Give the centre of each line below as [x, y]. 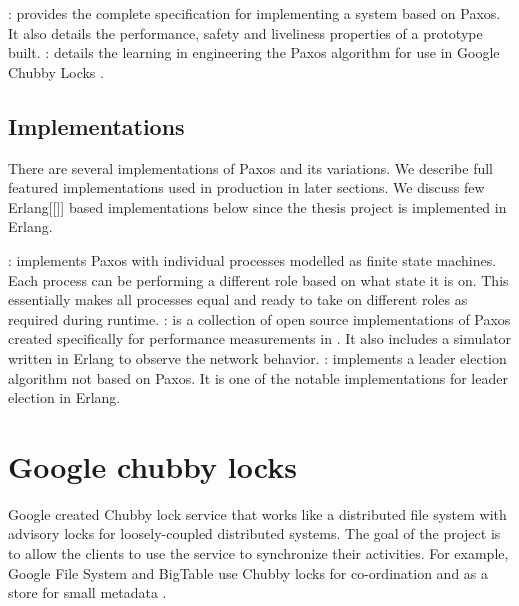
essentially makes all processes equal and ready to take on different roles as [238, 299]
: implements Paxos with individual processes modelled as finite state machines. [252, 259]
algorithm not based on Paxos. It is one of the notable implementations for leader [258, 377]
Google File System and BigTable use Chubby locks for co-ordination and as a [248, 572]
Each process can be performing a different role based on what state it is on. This [258, 279]
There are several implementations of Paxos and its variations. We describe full [250, 167]
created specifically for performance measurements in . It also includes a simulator [260, 338]
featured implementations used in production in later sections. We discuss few [246, 187]
